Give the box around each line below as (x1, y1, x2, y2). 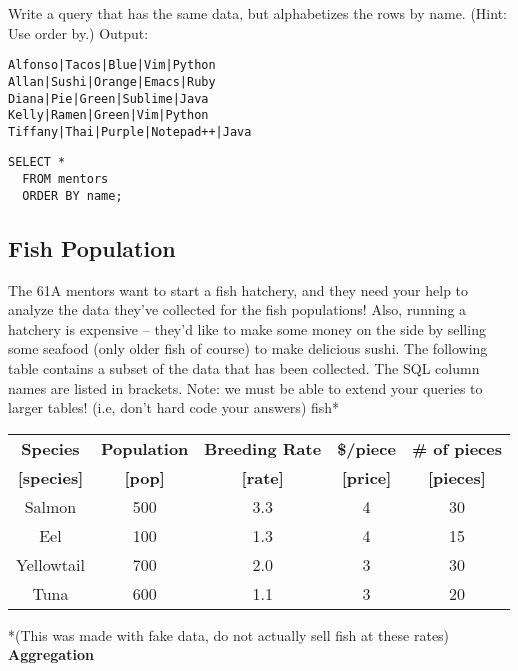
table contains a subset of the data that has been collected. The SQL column (8, 358, 480, 379)
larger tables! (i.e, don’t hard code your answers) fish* (8, 397, 340, 418)
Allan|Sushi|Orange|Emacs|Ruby (8, 74, 216, 89)
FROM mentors (22, 172, 109, 187)
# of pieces (411, 436, 502, 460)
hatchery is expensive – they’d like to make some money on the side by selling (8, 318, 486, 339)
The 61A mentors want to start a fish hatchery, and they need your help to (8, 279, 469, 300)
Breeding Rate (204, 436, 322, 460)
